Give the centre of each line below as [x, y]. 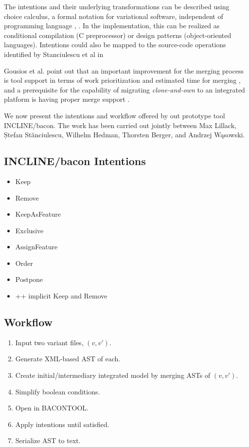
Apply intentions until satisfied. [62, 424]
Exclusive [29, 230]
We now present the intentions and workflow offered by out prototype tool [115, 115]
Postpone [29, 279]
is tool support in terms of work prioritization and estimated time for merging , [122, 80]
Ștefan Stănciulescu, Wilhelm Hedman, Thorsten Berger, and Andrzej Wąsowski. [124, 135]
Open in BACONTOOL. [52, 408]
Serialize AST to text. [48, 440]
